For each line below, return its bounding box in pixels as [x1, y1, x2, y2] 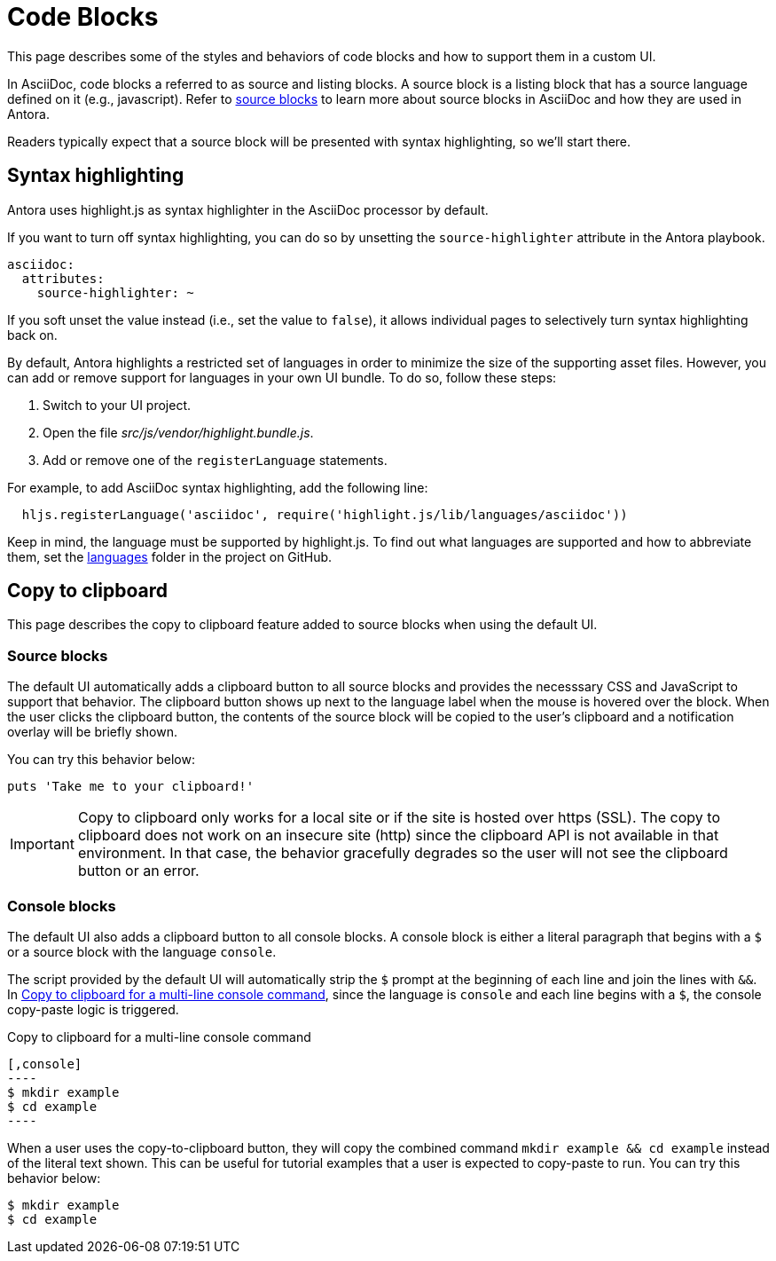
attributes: [21, 271, 105, 286]
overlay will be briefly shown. [7, 724, 178, 740]
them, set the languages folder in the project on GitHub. [7, 548, 333, 564]
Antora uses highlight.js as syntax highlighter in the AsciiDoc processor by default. [7, 201, 489, 217]
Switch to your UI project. [43, 397, 192, 413]
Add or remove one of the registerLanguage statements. [43, 452, 388, 468]
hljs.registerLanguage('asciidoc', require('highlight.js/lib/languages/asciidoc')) [21, 507, 628, 522]
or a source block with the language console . [7, 943, 277, 959]
